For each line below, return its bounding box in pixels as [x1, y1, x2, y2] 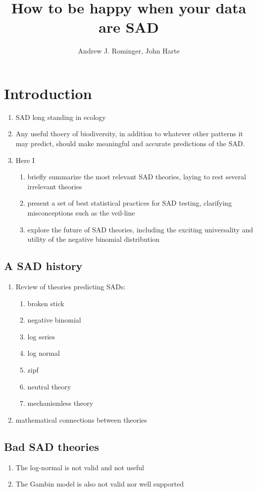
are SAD [99, 17, 159, 37]
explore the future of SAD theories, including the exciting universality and [27, 224, 254, 234]
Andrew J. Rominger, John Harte [78, 46, 180, 56]
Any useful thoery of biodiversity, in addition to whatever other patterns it [15, 128, 243, 139]
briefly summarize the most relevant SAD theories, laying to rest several [27, 171, 246, 182]
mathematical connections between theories [15, 414, 147, 425]
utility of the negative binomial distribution [27, 234, 160, 244]
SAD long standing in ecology [15, 111, 106, 122]
